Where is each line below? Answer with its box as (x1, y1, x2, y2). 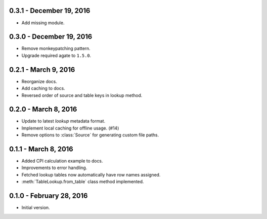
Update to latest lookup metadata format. (21, 118, 106, 124)
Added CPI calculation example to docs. (21, 158, 103, 164)
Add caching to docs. (21, 86, 65, 91)
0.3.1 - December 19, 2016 (9, 6, 90, 15)
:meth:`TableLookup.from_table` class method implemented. (21, 178, 144, 185)
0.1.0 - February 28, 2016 (9, 192, 88, 200)
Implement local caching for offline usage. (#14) (21, 125, 119, 131)
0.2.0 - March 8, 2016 (9, 105, 77, 114)
